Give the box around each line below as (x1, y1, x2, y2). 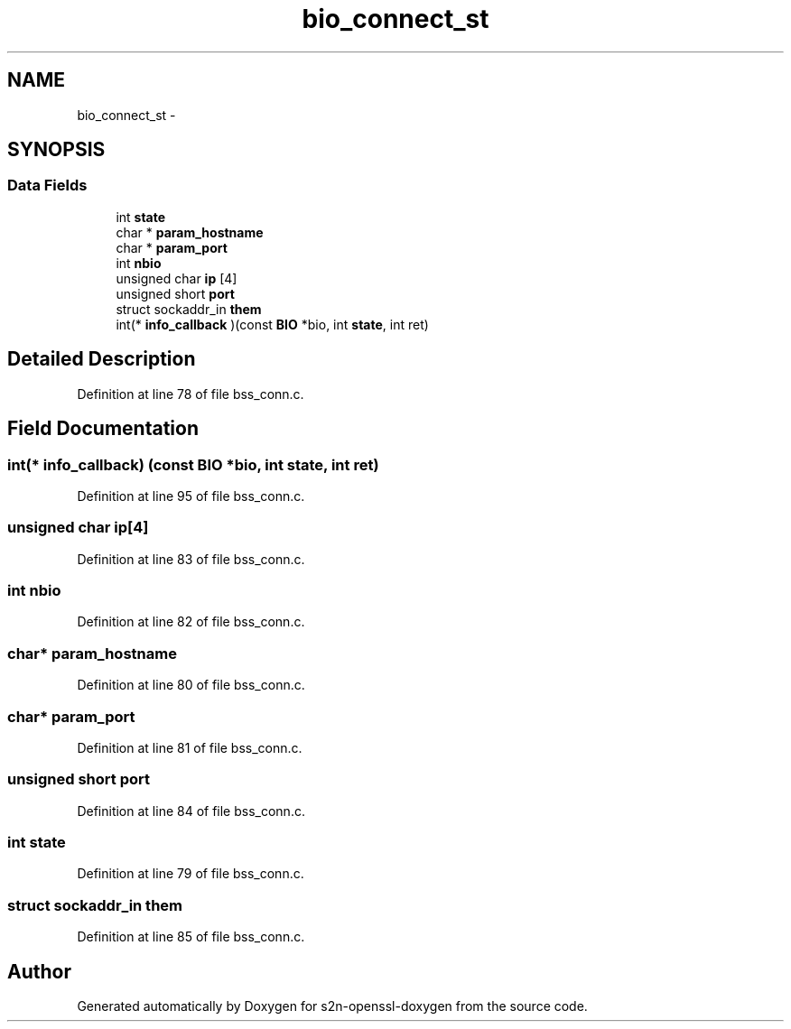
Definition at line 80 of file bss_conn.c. (77, 677, 305, 693)
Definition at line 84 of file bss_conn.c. (77, 802, 305, 819)
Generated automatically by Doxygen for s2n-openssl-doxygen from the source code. (77, 997, 588, 1014)
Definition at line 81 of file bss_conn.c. (77, 739, 302, 756)
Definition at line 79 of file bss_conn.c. (77, 866, 304, 882)
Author (7, 959, 71, 983)
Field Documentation (7, 417, 199, 440)
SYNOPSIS (7, 138, 106, 162)
